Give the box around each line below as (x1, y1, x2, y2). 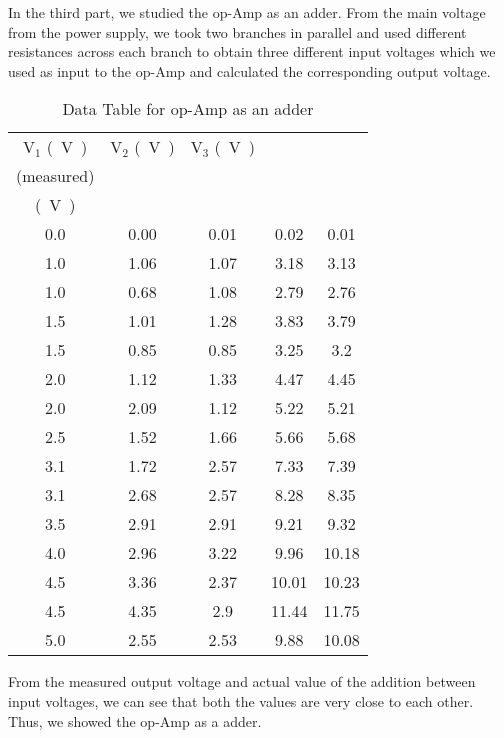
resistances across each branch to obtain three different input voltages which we (8, 41, 496, 62)
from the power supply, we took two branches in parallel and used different (8, 21, 467, 42)
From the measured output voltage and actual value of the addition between (8, 671, 476, 692)
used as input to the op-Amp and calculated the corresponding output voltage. (8, 60, 491, 81)
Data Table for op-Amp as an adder (62, 97, 314, 121)
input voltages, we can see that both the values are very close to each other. (8, 690, 474, 711)
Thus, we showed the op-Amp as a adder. (8, 710, 262, 731)
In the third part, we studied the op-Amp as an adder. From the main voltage (8, 2, 486, 22)
